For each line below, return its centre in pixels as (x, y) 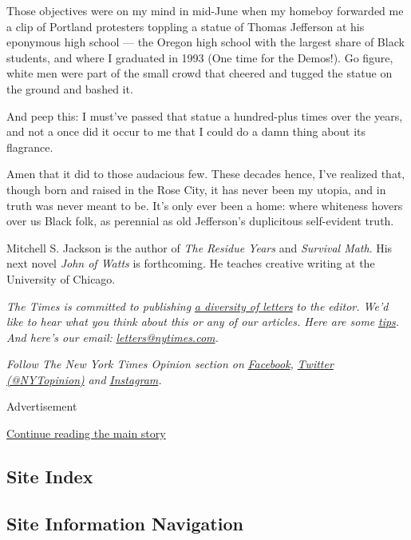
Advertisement (42, 406)
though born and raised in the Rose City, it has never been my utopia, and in (196, 189)
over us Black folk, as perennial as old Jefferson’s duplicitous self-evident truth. (200, 221)
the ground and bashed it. (70, 88)
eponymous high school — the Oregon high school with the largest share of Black (205, 42)
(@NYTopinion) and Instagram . (84, 379)
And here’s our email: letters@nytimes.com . (113, 337)
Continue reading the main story (86, 433)
